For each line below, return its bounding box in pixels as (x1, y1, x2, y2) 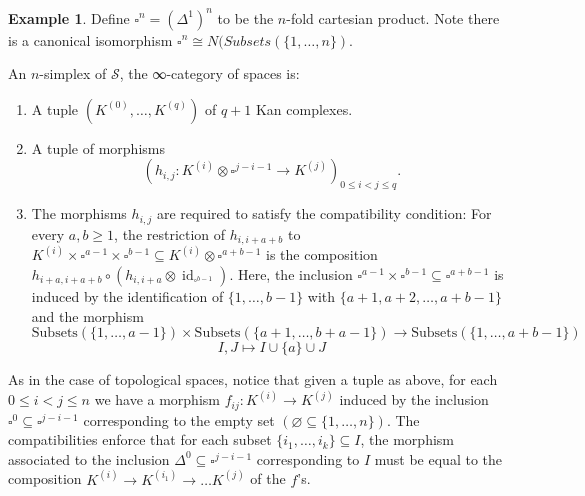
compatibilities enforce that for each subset (8, 429, 272, 450)
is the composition (266, 244, 378, 265)
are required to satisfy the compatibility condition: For (156, 203, 492, 224)
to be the (217, 7, 274, 28)
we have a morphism (94, 389, 220, 410)
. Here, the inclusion (229, 264, 353, 285)
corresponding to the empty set (83, 409, 275, 430)
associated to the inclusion (8, 448, 170, 469)
